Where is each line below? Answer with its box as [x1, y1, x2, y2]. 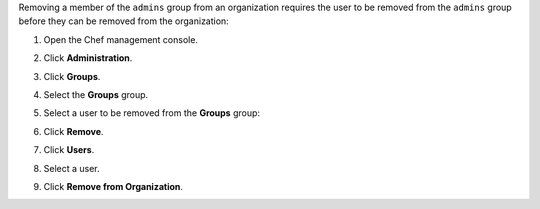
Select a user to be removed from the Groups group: [43, 107, 260, 119]
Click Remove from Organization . [43, 180, 184, 192]
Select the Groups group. [43, 88, 149, 100]
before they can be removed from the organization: [18, 15, 229, 27]
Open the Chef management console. [43, 33, 199, 45]
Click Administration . [43, 52, 133, 64]
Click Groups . [43, 70, 101, 82]
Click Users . [43, 144, 95, 156]
